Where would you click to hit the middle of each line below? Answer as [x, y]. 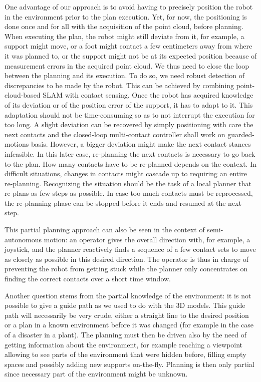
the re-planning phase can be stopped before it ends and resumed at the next [123, 203]
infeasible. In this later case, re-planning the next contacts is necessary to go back [130, 153]
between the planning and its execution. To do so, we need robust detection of [124, 75]
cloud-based [23, 95]
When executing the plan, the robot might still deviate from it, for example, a [124, 36]
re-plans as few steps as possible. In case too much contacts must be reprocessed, [129, 193]
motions [17, 144]
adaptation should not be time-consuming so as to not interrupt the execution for [130, 114]
